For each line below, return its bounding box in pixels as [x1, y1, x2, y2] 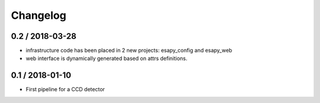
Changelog [11, 9, 66, 22]
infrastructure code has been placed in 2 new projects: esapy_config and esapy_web [25, 47, 232, 54]
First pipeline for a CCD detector [25, 86, 105, 93]
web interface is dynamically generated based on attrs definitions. [25, 55, 188, 62]
